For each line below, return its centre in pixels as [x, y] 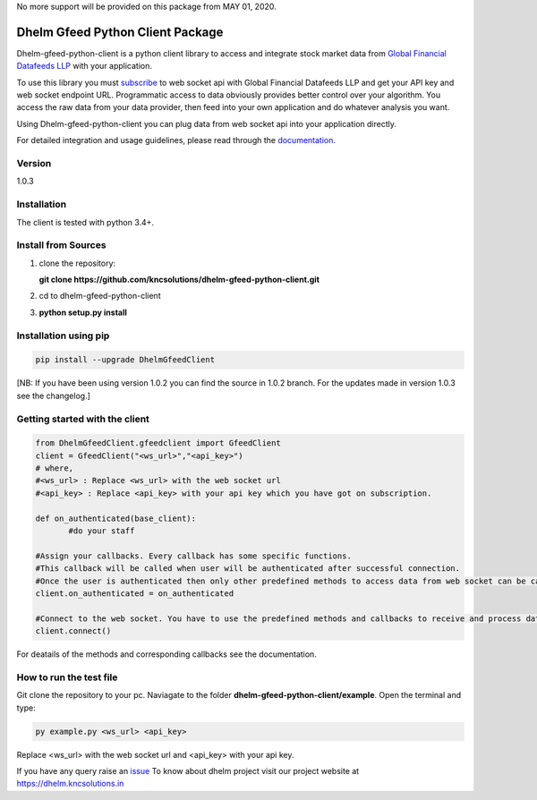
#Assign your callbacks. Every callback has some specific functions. [194, 556]
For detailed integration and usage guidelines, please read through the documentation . [176, 140]
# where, [55, 468]
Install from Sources [61, 245]
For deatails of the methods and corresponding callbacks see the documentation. [166, 654]
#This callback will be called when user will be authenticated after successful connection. [248, 569]
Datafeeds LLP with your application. [84, 66]
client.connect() [73, 631]
